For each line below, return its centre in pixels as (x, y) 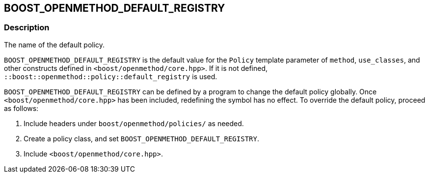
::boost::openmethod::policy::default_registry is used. (111, 76)
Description (27, 28)
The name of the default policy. (54, 44)
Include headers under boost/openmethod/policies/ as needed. (134, 123)
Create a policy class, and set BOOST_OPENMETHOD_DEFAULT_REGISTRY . (141, 138)
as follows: (21, 108)
